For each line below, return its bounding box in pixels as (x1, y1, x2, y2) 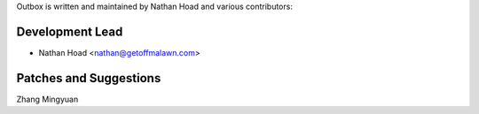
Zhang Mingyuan (16, 94, 79, 104)
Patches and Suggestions (16, 71, 161, 86)
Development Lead (16, 24, 123, 39)
